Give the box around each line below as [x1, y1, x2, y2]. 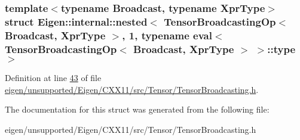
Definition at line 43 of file [5, 71, 102, 83]
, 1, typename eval [122, 27, 212, 42]
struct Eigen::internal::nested [5, 14, 148, 29]
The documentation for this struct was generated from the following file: [5, 103, 270, 116]
